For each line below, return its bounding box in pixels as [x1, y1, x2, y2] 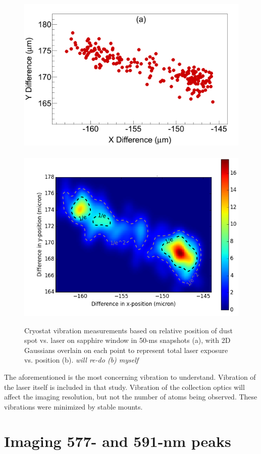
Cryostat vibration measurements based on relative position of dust [24, 325, 233, 335]
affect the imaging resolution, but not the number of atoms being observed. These [4, 391, 257, 402]
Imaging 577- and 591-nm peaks [4, 431, 231, 451]
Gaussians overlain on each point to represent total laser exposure [24, 344, 228, 355]
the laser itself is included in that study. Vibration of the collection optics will [4, 381, 245, 392]
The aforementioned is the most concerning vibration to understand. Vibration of [4, 371, 256, 382]
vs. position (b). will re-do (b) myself [24, 355, 139, 365]
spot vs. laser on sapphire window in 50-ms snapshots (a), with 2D [24, 335, 231, 345]
